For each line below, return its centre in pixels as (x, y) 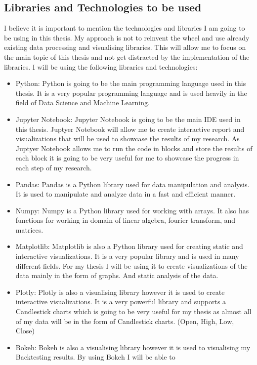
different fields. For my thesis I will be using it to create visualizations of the (131, 265)
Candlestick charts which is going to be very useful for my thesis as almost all (133, 311)
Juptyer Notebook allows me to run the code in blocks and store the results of (134, 148)
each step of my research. (54, 167)
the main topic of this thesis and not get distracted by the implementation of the (127, 57)
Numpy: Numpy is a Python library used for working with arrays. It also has (132, 210)
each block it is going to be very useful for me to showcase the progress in (127, 158)
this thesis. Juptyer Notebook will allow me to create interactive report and (130, 129)
